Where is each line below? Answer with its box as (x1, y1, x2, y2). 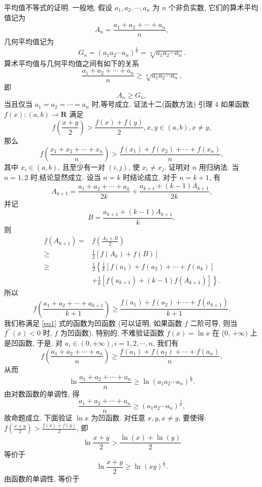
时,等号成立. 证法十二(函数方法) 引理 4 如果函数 (91, 99, 249, 109)
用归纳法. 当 (199, 162, 239, 172)
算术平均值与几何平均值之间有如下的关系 (4, 57, 139, 68)
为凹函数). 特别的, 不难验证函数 (60, 327, 165, 338)
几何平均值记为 (4, 36, 54, 47)
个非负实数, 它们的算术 (169, 2, 244, 12)
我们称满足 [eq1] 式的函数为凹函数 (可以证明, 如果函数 (4, 317, 182, 328)
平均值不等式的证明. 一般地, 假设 (4, 2, 113, 12)
